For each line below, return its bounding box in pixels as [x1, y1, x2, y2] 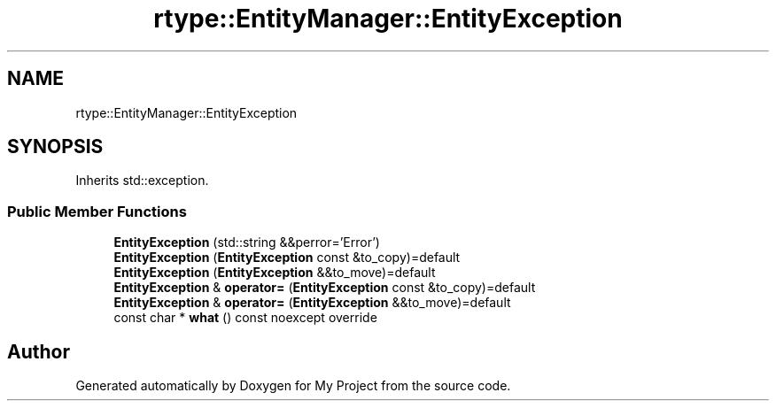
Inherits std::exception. [75, 173, 209, 189]
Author [7, 340, 70, 363]
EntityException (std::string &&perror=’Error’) [113, 235, 380, 250]
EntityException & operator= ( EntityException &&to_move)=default [113, 295, 511, 311]
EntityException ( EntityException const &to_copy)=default [113, 250, 461, 266]
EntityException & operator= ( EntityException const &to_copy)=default [113, 280, 536, 296]
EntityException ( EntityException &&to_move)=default [113, 265, 436, 281]
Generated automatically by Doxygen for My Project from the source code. [75, 378, 511, 394]
